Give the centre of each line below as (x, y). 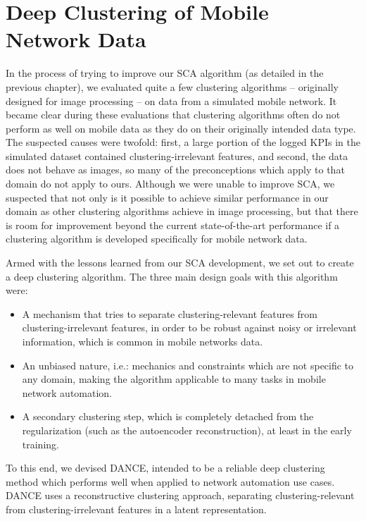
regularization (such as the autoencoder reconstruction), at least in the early (187, 430)
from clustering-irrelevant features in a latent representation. (136, 509)
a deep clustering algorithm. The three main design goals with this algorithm (172, 276)
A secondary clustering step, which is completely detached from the (168, 416)
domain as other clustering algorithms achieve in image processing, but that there (182, 211)
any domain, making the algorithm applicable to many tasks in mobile (174, 379)
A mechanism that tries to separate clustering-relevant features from (170, 313)
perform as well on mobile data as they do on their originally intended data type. (181, 128)
